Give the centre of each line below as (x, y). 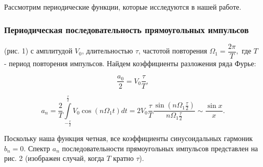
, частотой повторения (173, 51)
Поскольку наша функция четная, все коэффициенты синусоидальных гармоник (128, 138)
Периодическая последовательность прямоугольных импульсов (126, 29)
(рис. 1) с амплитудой (38, 51)
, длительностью (107, 51)
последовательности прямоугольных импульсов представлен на (160, 148)
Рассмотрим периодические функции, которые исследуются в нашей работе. (123, 7)
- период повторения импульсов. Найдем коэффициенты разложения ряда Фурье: (130, 63)
